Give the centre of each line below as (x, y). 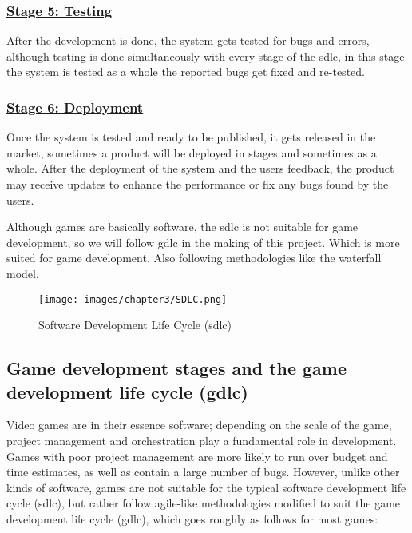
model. (23, 273)
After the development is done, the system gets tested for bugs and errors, (188, 40)
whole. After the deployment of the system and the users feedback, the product (200, 168)
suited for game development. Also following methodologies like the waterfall (194, 258)
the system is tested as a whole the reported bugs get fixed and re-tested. (186, 72)
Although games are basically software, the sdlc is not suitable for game (182, 227)
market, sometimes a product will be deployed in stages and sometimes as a (192, 152)
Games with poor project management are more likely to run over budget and (197, 456)
